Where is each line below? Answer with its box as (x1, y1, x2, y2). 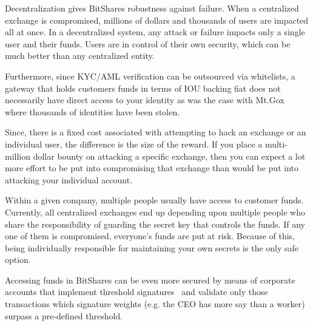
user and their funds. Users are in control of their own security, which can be (5, 37, 291, 50)
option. (5, 253, 31, 266)
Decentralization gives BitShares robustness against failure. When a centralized (5, 2, 299, 14)
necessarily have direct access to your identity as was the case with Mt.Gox (5, 93, 284, 106)
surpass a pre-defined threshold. (5, 309, 123, 322)
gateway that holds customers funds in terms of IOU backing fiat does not (5, 81, 281, 94)
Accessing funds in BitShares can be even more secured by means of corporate (5, 273, 295, 286)
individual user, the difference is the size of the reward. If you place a (5, 137, 263, 150)
